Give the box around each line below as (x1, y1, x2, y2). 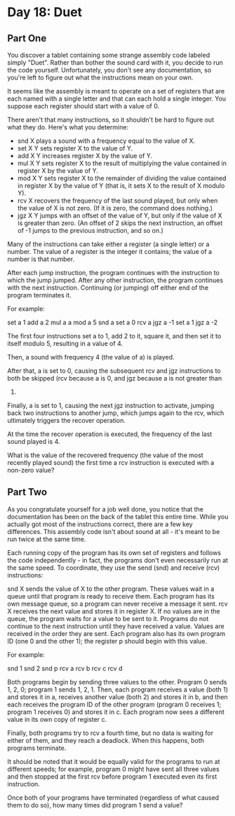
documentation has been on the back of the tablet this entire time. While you (7, 512, 229, 521)
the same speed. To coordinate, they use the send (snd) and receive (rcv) (7, 563, 220, 572)
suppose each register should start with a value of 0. (7, 102, 160, 110)
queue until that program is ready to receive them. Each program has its (7, 592, 215, 600)
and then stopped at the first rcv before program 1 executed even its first (7, 772, 217, 781)
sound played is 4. (7, 438, 61, 445)
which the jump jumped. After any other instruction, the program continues (7, 276, 223, 284)
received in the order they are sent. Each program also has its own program (7, 629, 226, 637)
